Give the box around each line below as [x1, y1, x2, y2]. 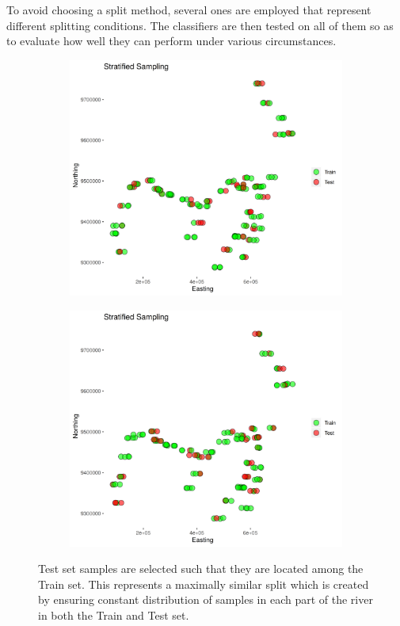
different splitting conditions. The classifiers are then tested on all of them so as [6, 17, 394, 33]
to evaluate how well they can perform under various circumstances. [6, 32, 337, 49]
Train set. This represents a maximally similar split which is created [38, 575, 369, 592]
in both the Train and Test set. [38, 607, 189, 624]
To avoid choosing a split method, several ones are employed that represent [6, 2, 371, 17]
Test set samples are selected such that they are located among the [38, 560, 364, 577]
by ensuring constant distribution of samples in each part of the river [38, 591, 373, 608]
